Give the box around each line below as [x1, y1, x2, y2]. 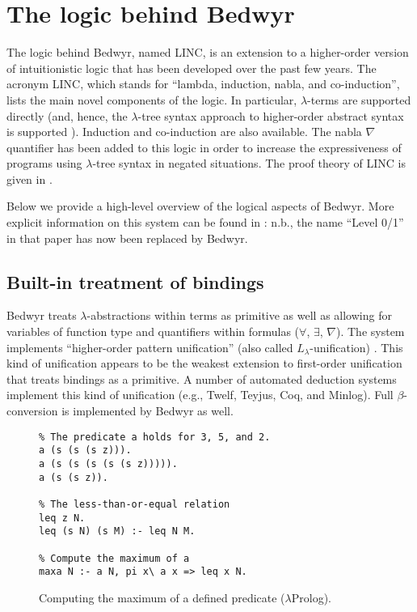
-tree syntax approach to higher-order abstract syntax [137, 107, 404, 124]
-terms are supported [307, 91, 411, 108]
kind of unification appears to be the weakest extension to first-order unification [6, 355, 402, 372]
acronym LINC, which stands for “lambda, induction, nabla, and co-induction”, [6, 75, 400, 92]
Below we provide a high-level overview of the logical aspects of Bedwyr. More [6, 198, 394, 215]
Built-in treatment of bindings [6, 269, 264, 294]
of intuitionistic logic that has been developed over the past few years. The [6, 59, 377, 76]
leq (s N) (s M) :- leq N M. [39, 525, 196, 538]
